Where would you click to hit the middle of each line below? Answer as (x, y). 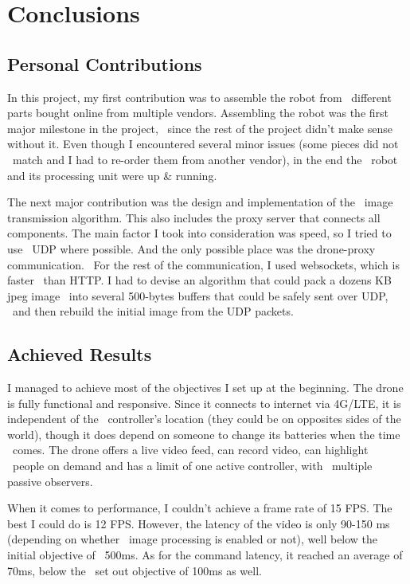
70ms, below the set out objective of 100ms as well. (135, 570)
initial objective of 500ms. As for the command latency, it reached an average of (205, 555)
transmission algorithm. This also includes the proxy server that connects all (194, 217)
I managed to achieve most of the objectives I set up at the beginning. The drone (205, 388)
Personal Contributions (105, 63)
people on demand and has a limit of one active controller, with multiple (192, 466)
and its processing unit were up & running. (112, 175)
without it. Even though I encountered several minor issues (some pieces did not (203, 144)
